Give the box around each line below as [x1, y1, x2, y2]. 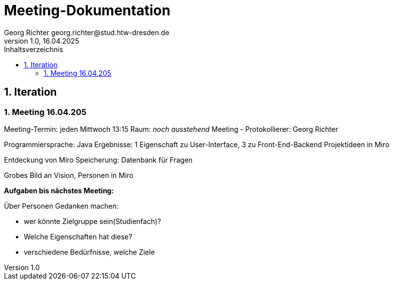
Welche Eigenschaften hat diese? [24, 232, 132, 241]
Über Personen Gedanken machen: [4, 201, 119, 210]
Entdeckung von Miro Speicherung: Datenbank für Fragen [4, 155, 193, 164]
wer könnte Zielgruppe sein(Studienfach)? [24, 217, 161, 226]
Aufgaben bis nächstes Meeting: [4, 186, 114, 195]
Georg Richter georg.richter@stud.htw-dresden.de [4, 28, 170, 37]
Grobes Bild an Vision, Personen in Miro [4, 170, 133, 179]
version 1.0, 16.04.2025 [4, 36, 79, 45]
